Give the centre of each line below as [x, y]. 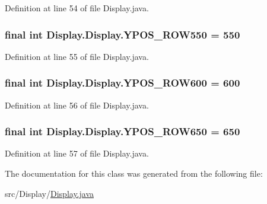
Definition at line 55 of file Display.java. [77, 56]
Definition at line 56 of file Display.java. [77, 105]
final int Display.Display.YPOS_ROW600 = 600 [123, 83]
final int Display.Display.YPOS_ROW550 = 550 [123, 34]
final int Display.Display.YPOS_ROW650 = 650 [123, 131]
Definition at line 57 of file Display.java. [77, 153]
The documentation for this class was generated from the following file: [134, 173]
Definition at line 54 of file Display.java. [77, 8]
